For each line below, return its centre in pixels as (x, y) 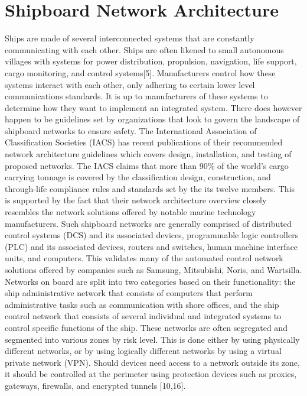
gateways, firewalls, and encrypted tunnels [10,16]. (95, 385)
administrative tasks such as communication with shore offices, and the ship (142, 304)
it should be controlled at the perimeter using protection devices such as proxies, (151, 374)
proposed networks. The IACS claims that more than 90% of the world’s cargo (147, 165)
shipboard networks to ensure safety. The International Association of (131, 130)
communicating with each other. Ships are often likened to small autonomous (144, 49)
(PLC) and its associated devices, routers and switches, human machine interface (151, 246)
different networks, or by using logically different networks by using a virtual (143, 351)
